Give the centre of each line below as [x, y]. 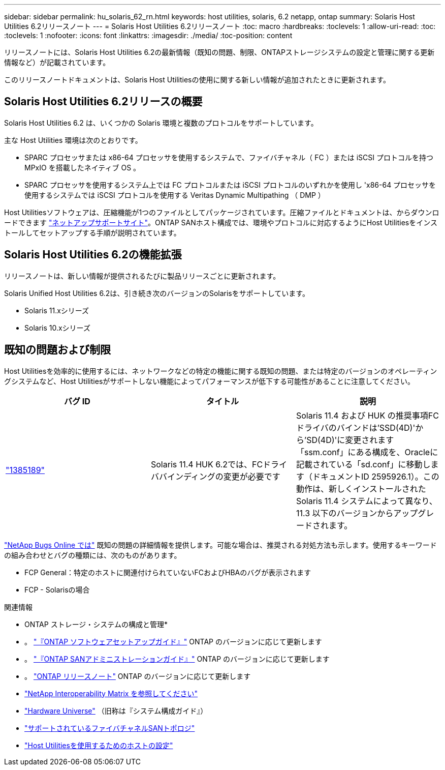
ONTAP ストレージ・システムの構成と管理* [96, 624]
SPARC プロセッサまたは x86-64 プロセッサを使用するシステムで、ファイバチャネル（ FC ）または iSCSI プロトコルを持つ [229, 157]
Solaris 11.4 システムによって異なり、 [367, 501]
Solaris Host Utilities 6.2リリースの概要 [103, 102]
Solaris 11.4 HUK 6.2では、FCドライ [219, 464]
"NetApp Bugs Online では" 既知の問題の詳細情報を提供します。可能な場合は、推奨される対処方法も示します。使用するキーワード [220, 545]
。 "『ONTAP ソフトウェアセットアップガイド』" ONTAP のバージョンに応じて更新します [173, 641]
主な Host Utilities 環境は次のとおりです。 [73, 140]
